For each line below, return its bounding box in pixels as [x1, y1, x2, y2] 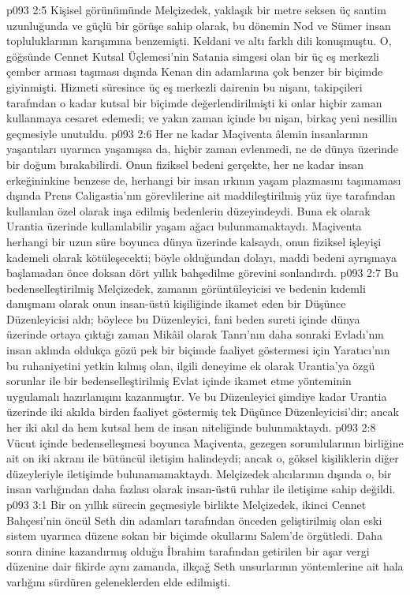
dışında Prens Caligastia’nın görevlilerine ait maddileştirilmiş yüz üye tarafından [6, 187, 396, 204]
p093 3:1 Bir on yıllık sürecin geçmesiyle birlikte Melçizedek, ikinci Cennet [6, 496, 367, 512]
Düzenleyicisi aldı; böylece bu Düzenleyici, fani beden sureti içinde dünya [6, 310, 360, 327]
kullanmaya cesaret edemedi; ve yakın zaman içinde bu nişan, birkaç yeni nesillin [6, 110, 397, 126]
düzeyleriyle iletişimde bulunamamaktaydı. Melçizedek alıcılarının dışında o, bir [6, 465, 392, 481]
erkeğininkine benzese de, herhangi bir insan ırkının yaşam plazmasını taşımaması [6, 171, 401, 188]
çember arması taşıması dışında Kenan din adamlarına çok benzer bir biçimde [6, 63, 383, 80]
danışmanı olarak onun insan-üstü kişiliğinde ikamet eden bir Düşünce [6, 295, 346, 312]
